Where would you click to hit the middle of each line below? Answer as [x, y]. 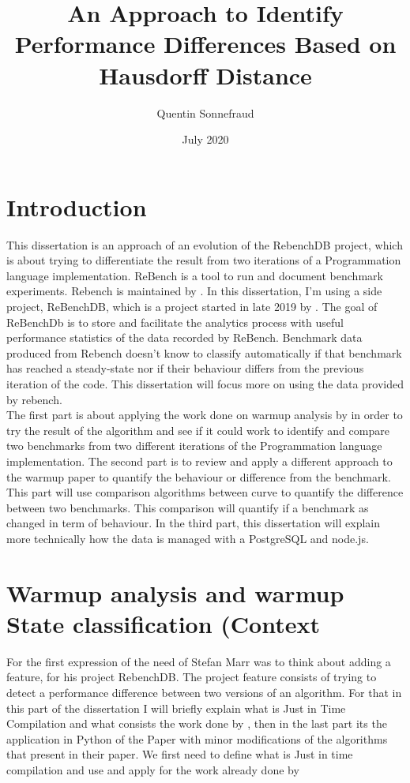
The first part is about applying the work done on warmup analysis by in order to [205, 415]
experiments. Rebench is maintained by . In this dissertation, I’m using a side [194, 291]
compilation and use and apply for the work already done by [153, 769]
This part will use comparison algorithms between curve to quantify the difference [205, 492]
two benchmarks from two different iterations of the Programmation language [194, 446]
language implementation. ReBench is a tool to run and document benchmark [195, 275]
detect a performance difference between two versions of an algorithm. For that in [204, 692]
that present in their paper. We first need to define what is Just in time [180, 754]
